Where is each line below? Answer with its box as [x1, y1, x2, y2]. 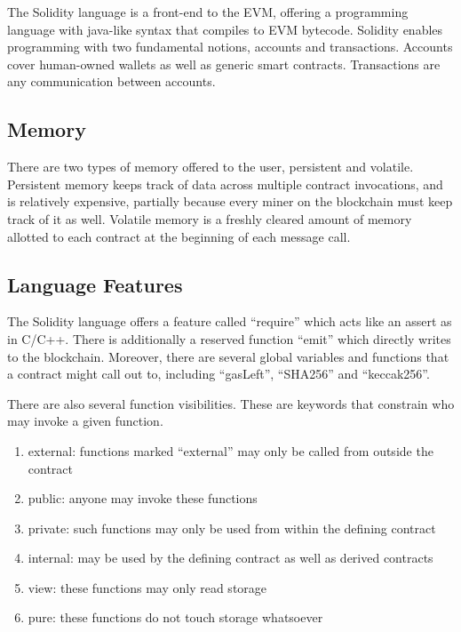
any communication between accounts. [7, 72, 216, 91]
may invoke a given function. [7, 412, 163, 430]
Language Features [7, 270, 183, 298]
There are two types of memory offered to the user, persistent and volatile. [7, 157, 414, 176]
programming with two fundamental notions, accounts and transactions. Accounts [7, 37, 453, 56]
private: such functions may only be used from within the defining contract [28, 518, 436, 537]
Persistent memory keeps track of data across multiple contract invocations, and [7, 174, 443, 193]
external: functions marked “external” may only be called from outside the [28, 441, 433, 460]
